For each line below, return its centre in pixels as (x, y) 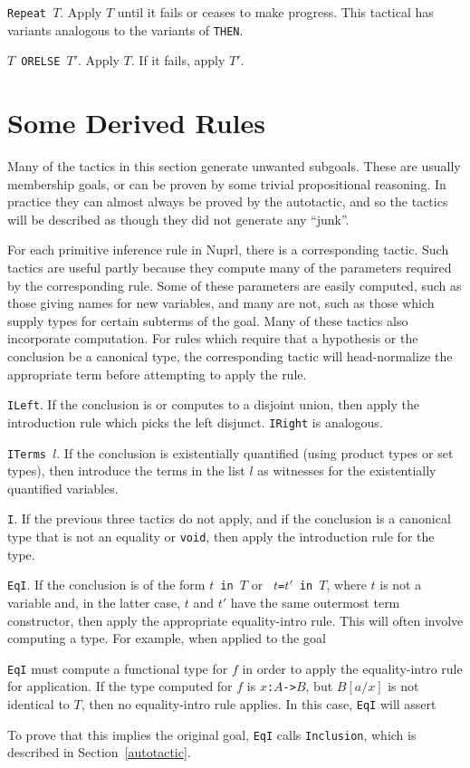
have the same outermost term (315, 602)
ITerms (27, 454)
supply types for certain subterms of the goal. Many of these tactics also (208, 320)
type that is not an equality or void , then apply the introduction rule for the (221, 537)
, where (346, 585)
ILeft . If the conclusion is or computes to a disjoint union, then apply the (213, 404)
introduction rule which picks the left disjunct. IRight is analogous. (195, 422)
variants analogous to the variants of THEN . (125, 29)
